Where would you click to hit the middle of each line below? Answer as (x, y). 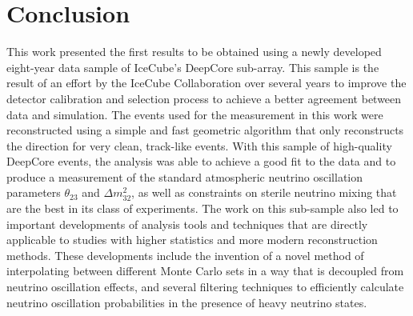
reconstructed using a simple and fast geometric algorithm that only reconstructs (205, 130)
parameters (34, 192)
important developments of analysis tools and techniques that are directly (187, 224)
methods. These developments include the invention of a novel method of (185, 255)
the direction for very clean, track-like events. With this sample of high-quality (199, 145)
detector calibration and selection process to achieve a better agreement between (204, 98)
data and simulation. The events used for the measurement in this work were (195, 114)
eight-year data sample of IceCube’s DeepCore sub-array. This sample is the (193, 67)
